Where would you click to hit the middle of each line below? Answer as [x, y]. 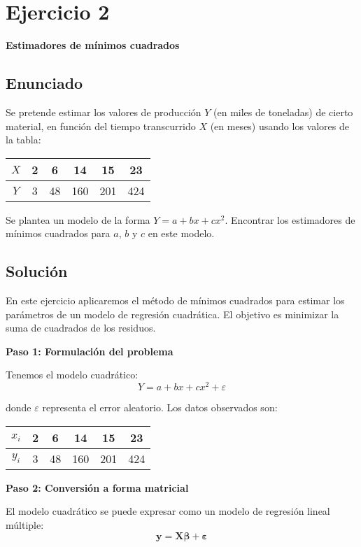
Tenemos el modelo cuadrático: [72, 375]
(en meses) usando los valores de [279, 126]
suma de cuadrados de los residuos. [81, 328]
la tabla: [23, 140]
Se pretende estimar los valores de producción [104, 112]
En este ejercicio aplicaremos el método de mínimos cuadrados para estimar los [175, 300]
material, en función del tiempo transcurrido [101, 126]
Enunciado [44, 83]
